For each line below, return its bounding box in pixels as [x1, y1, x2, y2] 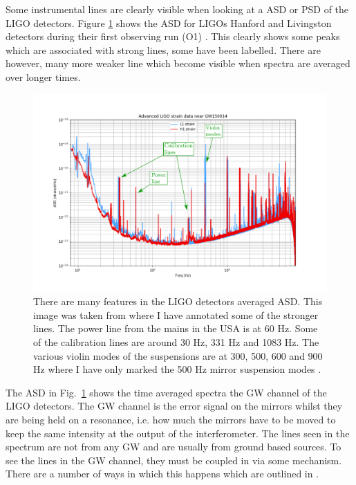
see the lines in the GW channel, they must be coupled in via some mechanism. [6, 452, 342, 467]
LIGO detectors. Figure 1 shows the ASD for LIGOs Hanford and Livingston [6, 15, 332, 30]
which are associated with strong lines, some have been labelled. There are [6, 42, 321, 57]
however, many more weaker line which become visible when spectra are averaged [6, 56, 350, 71]
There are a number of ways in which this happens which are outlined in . [6, 466, 319, 481]
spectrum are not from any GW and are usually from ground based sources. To [6, 439, 341, 454]
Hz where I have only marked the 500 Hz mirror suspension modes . [33, 362, 321, 376]
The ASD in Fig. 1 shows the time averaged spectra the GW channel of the [6, 385, 327, 399]
